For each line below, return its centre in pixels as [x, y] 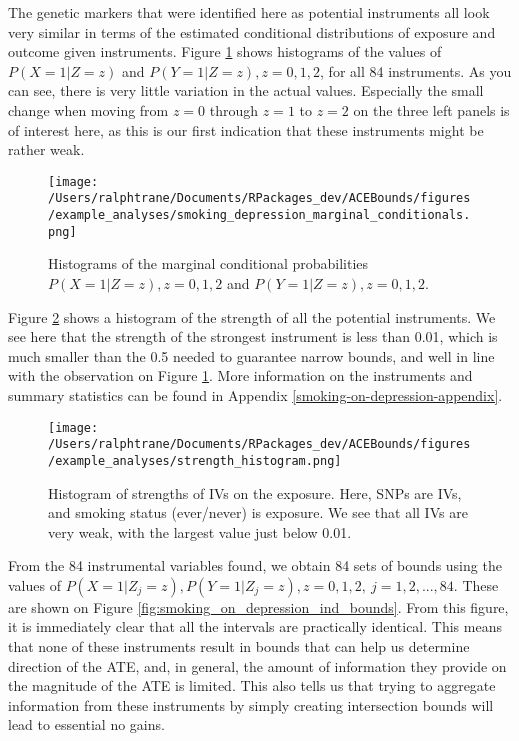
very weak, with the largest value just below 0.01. [200, 531]
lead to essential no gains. [86, 724]
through [234, 109]
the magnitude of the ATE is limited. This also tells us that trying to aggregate [252, 685]
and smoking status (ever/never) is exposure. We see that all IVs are [258, 512]
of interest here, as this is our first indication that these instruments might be [246, 129]
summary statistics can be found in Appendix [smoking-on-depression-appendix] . [255, 394]
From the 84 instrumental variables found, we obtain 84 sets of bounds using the [255, 565]
